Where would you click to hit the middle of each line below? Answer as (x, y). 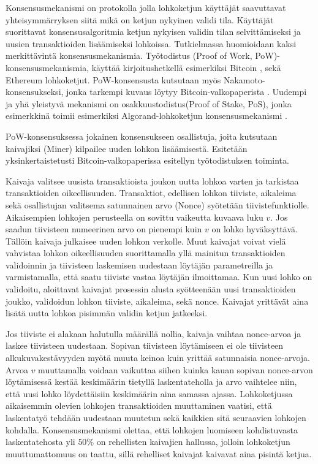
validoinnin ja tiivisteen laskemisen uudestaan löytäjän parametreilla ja (139, 264)
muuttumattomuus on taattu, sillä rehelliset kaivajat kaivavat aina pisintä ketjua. (159, 453)
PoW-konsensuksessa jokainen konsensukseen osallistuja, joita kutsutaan (142, 136)
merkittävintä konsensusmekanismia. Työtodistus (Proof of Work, (129, 55)
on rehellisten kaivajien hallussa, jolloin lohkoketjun (193, 442)
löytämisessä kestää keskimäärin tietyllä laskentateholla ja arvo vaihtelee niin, (151, 382)
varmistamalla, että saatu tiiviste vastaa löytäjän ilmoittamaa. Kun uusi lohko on (159, 277)
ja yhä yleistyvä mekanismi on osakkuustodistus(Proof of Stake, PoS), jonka (149, 103)
